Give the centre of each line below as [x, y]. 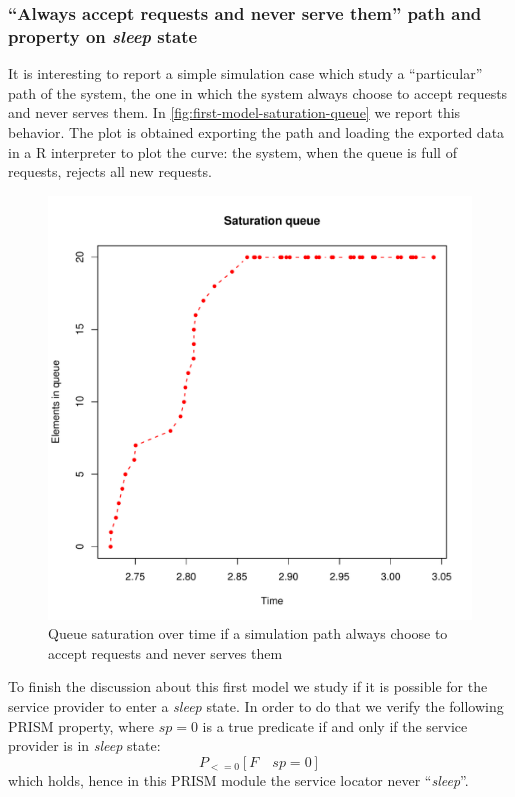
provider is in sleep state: [84, 745]
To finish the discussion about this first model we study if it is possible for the [248, 686]
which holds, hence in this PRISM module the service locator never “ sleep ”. [238, 780]
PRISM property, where [81, 725]
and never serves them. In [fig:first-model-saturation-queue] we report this [234, 112]
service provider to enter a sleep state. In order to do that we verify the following [256, 706]
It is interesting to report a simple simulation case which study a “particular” [245, 73]
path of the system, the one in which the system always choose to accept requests [258, 92]
